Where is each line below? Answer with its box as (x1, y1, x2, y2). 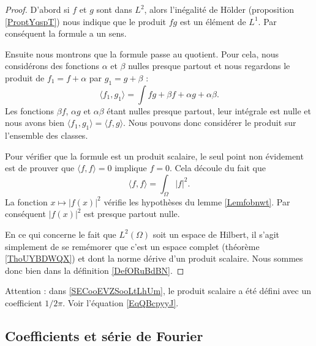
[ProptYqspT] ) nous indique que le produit (5, 15, 166, 28)
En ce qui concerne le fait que (5, 227, 116, 240)
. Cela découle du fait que (169, 161, 266, 174)
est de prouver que (5, 161, 75, 174)
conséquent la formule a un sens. (5, 27, 127, 40)
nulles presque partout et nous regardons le (128, 59, 290, 72)
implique (115, 161, 147, 174)
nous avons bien (5, 116, 64, 129)
